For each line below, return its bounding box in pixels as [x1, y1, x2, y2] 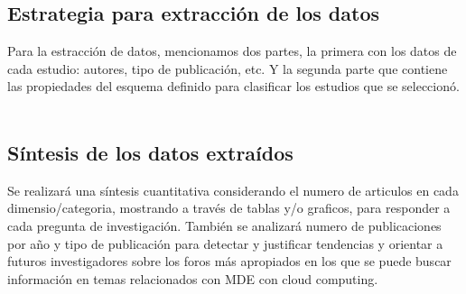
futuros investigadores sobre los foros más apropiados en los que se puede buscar [7, 252, 452, 271]
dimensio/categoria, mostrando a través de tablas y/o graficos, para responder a [7, 198, 451, 217]
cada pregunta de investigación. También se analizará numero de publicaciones [7, 216, 442, 234]
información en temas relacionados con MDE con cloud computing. [7, 269, 378, 288]
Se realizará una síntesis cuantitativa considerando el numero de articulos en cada [7, 180, 459, 199]
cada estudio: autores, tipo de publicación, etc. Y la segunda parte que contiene [7, 59, 448, 78]
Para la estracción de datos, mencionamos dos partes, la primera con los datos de [7, 41, 457, 60]
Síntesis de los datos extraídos [7, 138, 294, 166]
